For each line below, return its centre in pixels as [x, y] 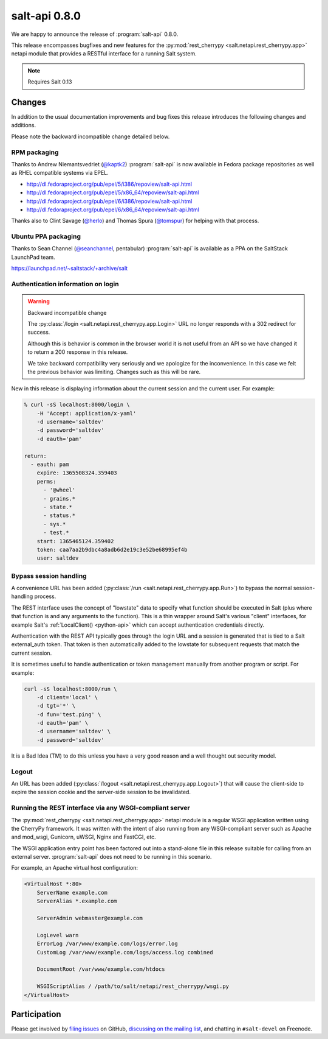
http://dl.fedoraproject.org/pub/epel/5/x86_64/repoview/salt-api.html [113, 192]
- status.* [60, 516]
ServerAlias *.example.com [77, 901]
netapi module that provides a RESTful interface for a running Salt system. [104, 54]
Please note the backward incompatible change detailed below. [91, 136]
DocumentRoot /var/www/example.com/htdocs [101, 969]
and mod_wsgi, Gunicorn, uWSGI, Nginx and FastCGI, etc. [84, 837]
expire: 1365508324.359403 [77, 473]
